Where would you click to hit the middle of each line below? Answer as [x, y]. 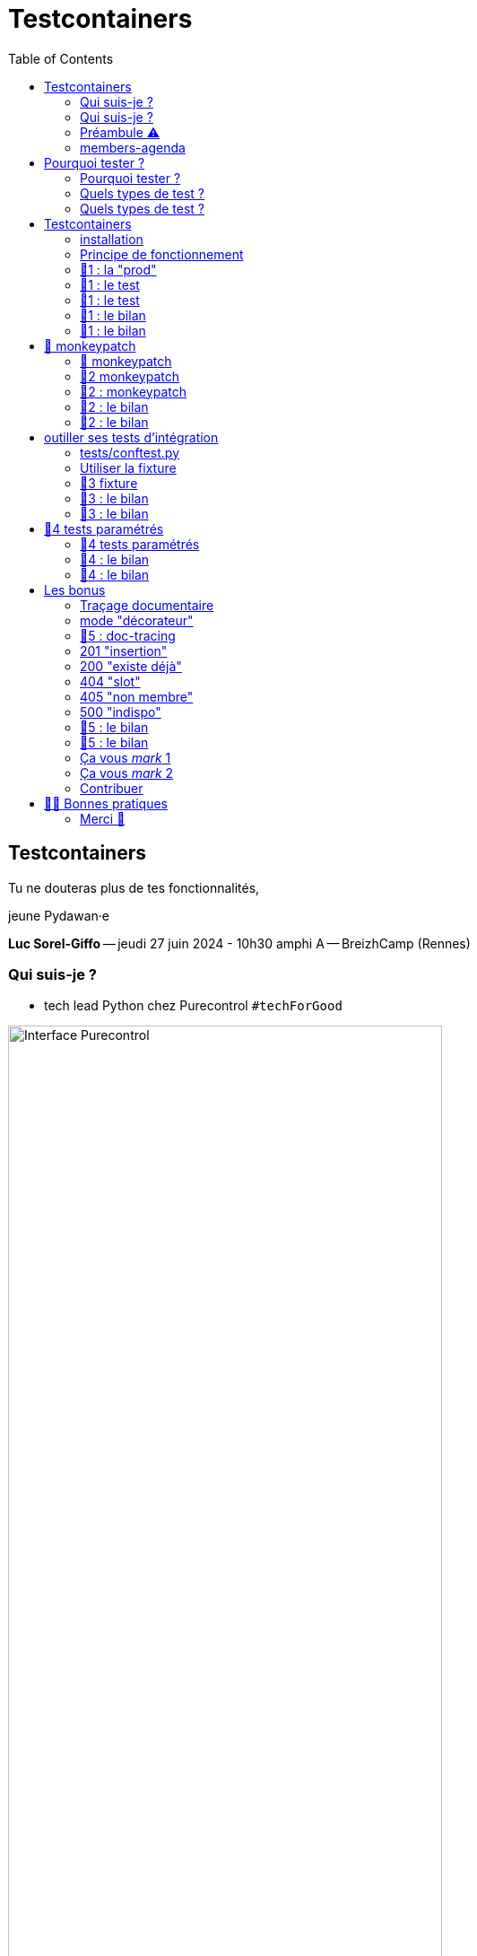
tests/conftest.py [130, 452]
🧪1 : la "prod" [118, 269]
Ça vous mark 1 [126, 757]
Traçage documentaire [147, 605]
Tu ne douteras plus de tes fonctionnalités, [134, 887]
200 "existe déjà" [131, 666]
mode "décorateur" [137, 620]
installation [112, 239]
